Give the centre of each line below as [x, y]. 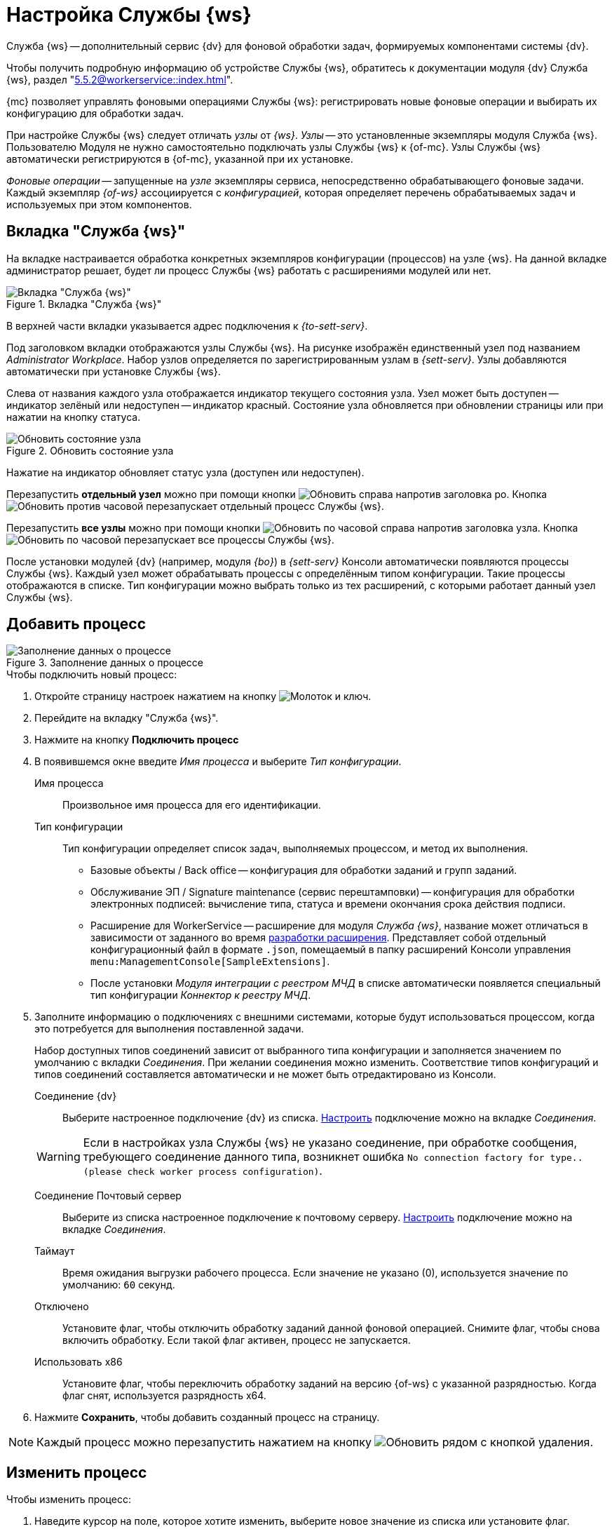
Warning [59, 1157]
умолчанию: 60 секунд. [119, 1285]
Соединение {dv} [76, 1096]
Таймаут [55, 1251]
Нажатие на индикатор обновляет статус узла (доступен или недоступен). [185, 472]
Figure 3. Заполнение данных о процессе [105, 663]
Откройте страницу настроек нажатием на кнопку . [203, 696]
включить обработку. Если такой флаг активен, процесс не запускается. [237, 1340]
